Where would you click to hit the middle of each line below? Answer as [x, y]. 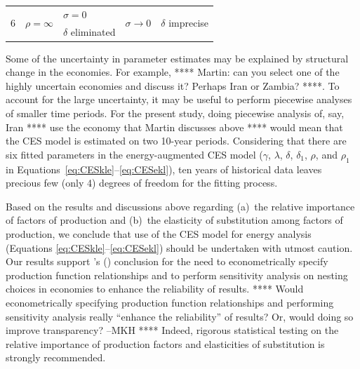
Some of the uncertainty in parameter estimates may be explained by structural [177, 58]
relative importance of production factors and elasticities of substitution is [165, 343]
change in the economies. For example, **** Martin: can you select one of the [173, 72]
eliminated [93, 31]
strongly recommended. [56, 357]
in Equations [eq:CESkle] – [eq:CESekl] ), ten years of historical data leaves [164, 169]
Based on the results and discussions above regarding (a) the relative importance [180, 206]
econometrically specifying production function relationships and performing [170, 302]
